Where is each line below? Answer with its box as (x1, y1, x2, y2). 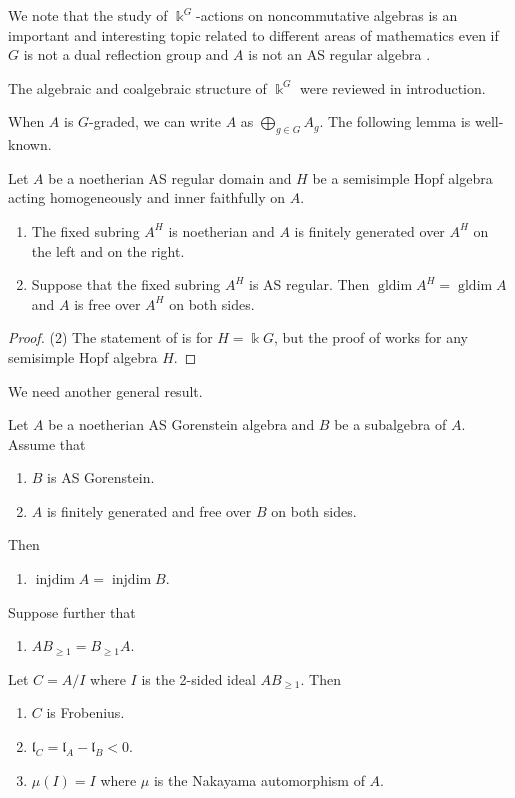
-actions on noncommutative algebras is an (196, 5, 458, 25)
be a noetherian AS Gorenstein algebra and (48, 414, 315, 435)
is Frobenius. (46, 702, 125, 723)
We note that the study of (8, 5, 168, 25)
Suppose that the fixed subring (31, 274, 221, 295)
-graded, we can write (89, 111, 221, 132)
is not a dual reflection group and (23, 44, 229, 65)
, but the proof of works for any (274, 327, 468, 348)
